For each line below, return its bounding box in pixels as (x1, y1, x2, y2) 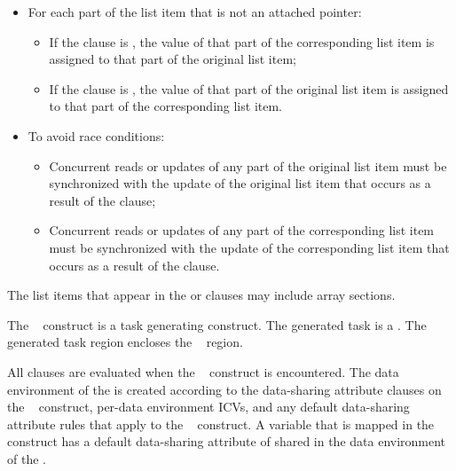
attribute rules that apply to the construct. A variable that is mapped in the (7, 414, 435, 433)
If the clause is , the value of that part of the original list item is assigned (49, 79, 449, 98)
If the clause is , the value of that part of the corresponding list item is (49, 32, 435, 51)
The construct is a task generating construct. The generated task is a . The (7, 315, 427, 334)
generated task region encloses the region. (7, 333, 243, 351)
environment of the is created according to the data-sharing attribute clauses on (7, 380, 442, 398)
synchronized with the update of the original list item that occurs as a (49, 174, 431, 192)
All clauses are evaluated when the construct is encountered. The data (7, 362, 399, 381)
